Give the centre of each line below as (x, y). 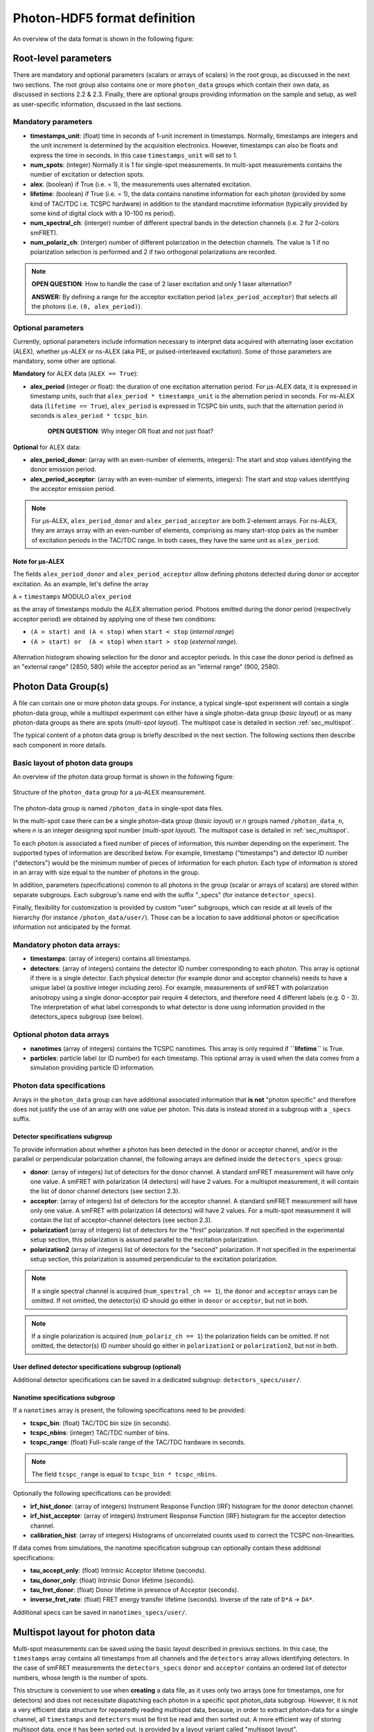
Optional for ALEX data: (47, 447)
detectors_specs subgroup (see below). (87, 1017)
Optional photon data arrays (61, 1034)
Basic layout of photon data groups (73, 763)
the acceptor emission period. (73, 489)
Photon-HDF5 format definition (104, 18)
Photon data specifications (59, 1086)
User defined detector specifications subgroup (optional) (97, 1367)
